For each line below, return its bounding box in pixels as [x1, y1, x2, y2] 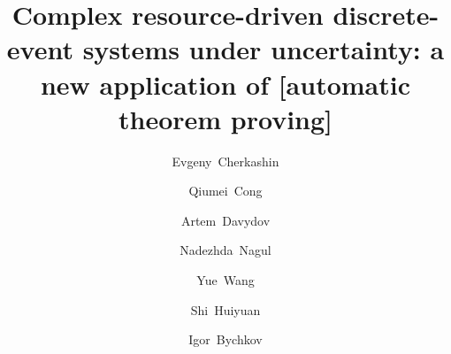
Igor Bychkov [188, 330, 263, 349]
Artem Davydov [180, 211, 271, 229]
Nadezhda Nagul [180, 241, 271, 259]
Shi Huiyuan [190, 300, 261, 319]
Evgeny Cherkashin [172, 151, 279, 170]
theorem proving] [118, 100, 333, 136]
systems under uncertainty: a [82, 31, 445, 67]
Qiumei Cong [188, 181, 263, 200]
